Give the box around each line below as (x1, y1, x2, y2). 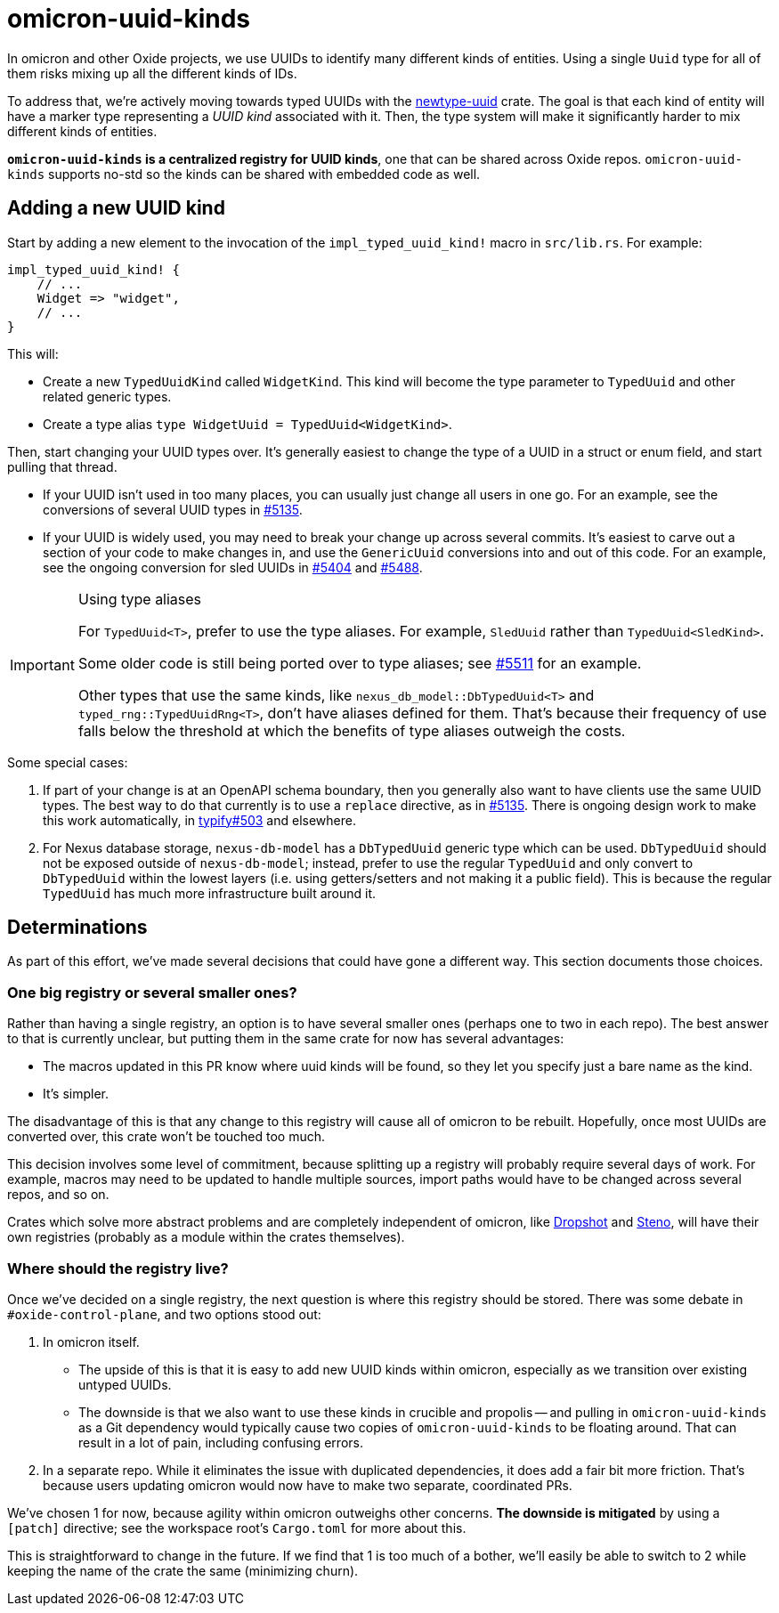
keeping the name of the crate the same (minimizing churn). (7, 1562, 359, 1578)
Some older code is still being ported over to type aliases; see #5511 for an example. (77, 653, 642, 672)
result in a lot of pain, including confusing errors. (78, 1434, 363, 1450)
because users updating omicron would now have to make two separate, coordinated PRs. (43, 1477, 572, 1493)
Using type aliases (77, 589, 202, 608)
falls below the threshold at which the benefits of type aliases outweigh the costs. (77, 721, 626, 740)
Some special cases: (7, 754, 128, 770)
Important (10, 655, 75, 674)
